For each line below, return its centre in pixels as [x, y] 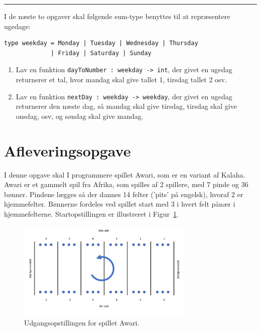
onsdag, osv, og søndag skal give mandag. [80, 116]
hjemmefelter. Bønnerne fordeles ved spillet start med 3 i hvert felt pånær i [120, 204]
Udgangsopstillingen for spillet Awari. [82, 323]
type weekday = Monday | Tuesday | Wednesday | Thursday [101, 43]
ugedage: [17, 26]
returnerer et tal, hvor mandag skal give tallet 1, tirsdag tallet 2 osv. [121, 79]
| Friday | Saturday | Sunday [101, 53]
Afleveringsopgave [68, 150]
